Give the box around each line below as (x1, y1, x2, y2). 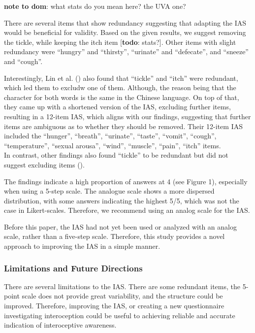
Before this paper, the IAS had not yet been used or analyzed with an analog (4, 221, 237, 232)
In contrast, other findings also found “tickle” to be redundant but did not (4, 150, 228, 160)
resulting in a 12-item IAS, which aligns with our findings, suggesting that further (4, 111, 251, 121)
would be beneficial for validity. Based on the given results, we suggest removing (4, 27, 246, 37)
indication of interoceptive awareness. (4, 320, 117, 330)
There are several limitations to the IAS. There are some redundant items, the (4, 281, 240, 291)
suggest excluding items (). (4, 159, 85, 169)
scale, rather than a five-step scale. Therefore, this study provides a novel (4, 231, 225, 241)
